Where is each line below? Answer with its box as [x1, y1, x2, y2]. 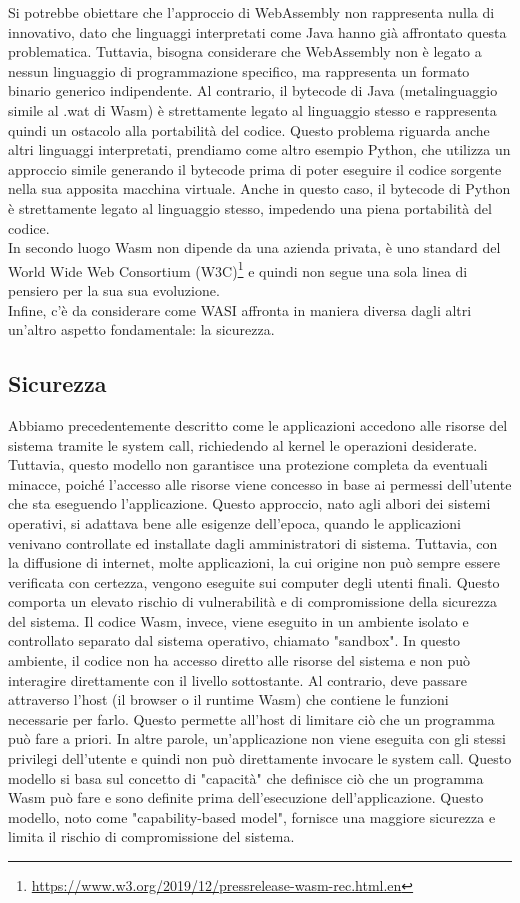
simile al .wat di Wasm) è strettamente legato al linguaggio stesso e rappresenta [8, 99, 497, 120]
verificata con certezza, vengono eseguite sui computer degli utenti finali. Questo [8, 571, 500, 592]
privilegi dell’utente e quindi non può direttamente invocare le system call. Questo [8, 748, 512, 769]
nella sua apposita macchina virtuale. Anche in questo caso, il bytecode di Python [8, 178, 511, 199]
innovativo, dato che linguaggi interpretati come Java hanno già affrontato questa [8, 21, 507, 42]
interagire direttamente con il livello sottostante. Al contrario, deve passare [8, 669, 468, 690]
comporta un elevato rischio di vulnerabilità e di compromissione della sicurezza [8, 591, 497, 612]
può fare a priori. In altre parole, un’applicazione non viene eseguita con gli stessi [8, 728, 506, 749]
